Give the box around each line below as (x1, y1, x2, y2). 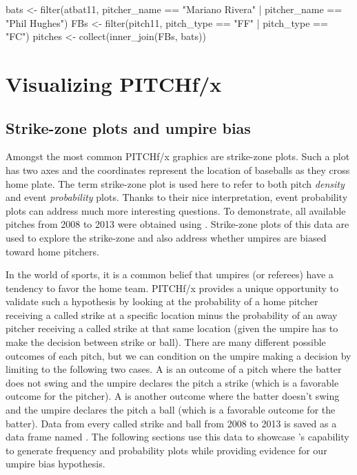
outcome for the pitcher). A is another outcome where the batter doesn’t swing (6, 389, 340, 403)
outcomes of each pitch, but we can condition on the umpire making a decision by (6, 348, 351, 362)
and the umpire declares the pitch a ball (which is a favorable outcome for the (6, 403, 336, 417)
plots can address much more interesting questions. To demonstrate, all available (6, 203, 346, 217)
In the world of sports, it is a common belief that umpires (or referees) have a (6, 267, 334, 282)
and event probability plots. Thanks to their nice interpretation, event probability (6, 190, 348, 204)
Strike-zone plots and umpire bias (6, 117, 251, 138)
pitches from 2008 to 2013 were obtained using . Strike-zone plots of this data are (6, 217, 349, 231)
